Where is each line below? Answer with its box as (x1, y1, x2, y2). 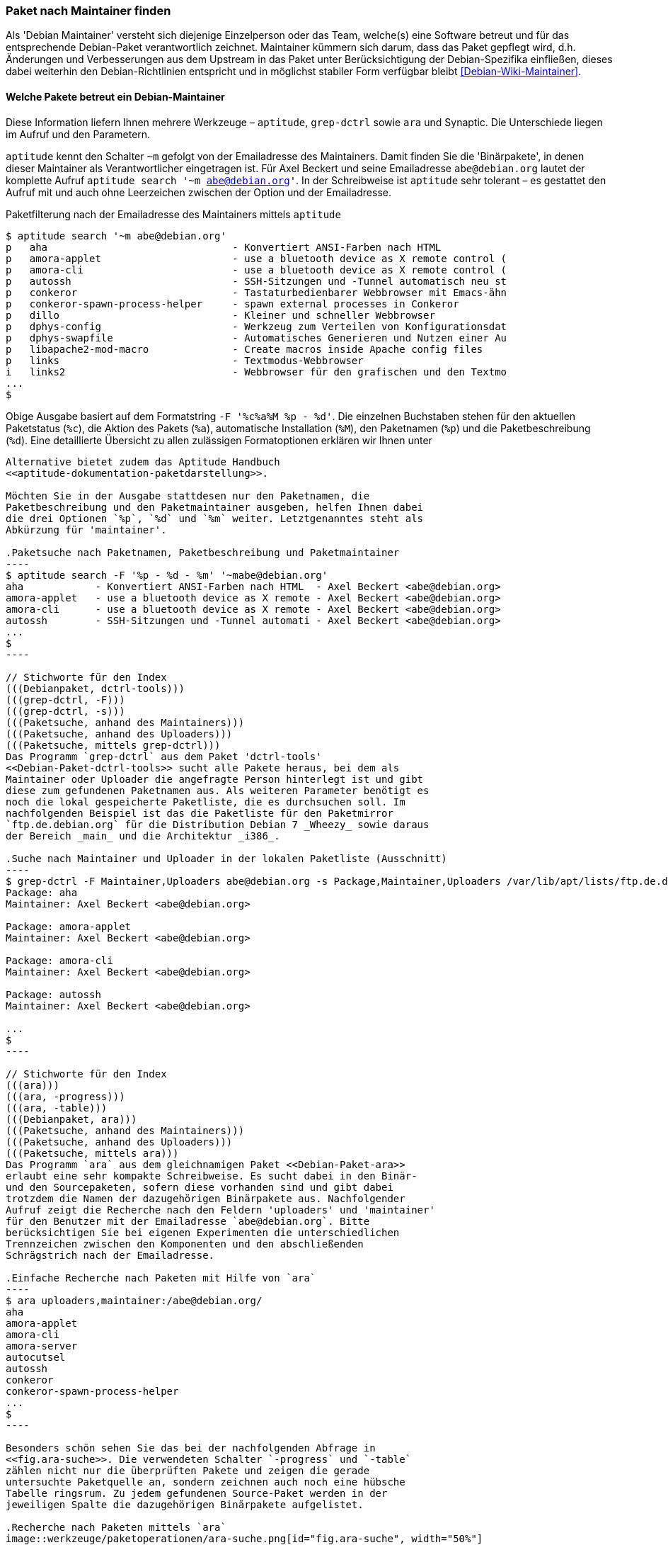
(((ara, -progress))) (6, 1090, 125, 1102)
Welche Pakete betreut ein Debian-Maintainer (6, 90, 225, 103)
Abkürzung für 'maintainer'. (6, 524, 167, 536)
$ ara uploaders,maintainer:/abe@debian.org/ (6, 1294, 263, 1306)
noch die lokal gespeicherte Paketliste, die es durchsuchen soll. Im (6, 796, 405, 808)
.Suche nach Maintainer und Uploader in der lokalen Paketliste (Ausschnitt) (6, 852, 447, 864)
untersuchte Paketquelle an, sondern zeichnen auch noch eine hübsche (6, 1476, 405, 1488)
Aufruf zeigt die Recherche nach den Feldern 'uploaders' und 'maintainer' (6, 1204, 435, 1216)
